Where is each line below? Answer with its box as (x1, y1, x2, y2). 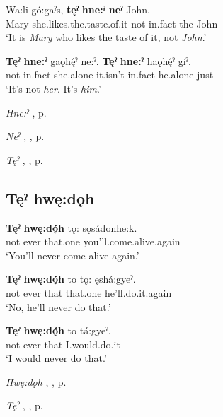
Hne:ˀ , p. (6, 105, 47, 119)
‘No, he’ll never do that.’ (6, 299, 111, 314)
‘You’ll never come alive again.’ (6, 247, 139, 262)
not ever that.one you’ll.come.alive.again (6, 234, 181, 249)
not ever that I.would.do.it (6, 336, 120, 351)
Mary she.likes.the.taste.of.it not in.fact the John (6, 16, 218, 30)
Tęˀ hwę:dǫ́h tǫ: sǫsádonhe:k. (6, 220, 137, 235)
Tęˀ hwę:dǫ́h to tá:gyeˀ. (6, 323, 111, 338)
